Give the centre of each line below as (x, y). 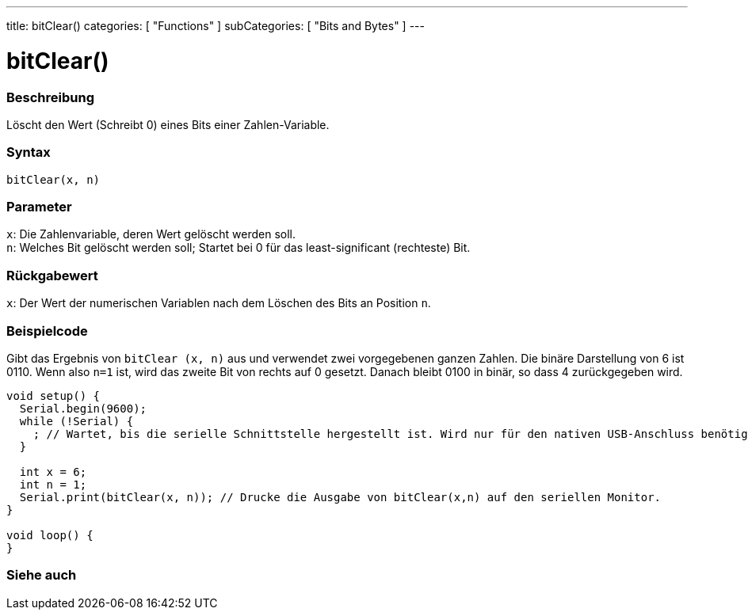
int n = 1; (53, 484)
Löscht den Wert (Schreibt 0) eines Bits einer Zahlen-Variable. (168, 124)
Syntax (29, 152)
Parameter (39, 207)
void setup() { (53, 395)
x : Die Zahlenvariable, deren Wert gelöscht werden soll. (151, 234)
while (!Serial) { (76, 421)
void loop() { (50, 535)
